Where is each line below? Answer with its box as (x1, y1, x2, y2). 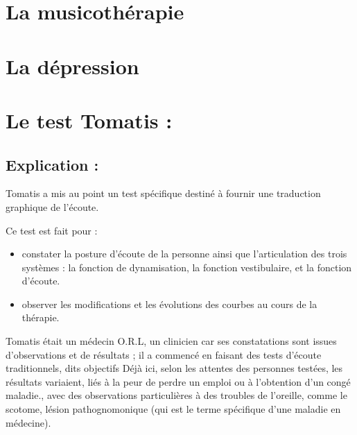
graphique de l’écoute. (6, 199, 99, 214)
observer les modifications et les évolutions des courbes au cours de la (21, 296, 317, 311)
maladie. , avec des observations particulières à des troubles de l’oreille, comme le (6, 388, 347, 402)
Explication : (6, 153, 99, 175)
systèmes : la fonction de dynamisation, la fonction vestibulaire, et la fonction (21, 259, 352, 274)
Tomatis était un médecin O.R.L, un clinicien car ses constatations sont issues (6, 334, 337, 348)
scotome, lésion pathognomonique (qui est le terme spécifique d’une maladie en (6, 402, 341, 416)
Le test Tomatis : (6, 105, 173, 134)
